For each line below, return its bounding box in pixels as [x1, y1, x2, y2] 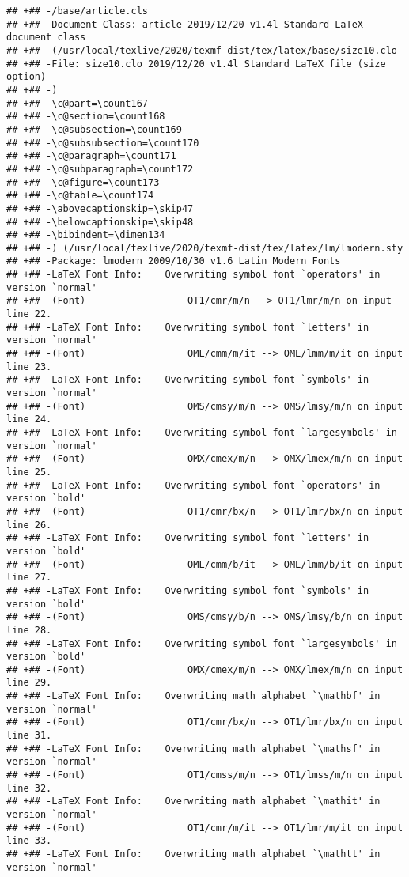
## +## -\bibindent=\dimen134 [6, 229, 165, 241]
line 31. [6, 730, 52, 742]
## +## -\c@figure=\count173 [6, 176, 160, 188]
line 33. [6, 835, 52, 847]
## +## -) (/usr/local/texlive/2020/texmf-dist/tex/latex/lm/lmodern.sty [6, 242, 403, 254]
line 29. [6, 677, 52, 689]
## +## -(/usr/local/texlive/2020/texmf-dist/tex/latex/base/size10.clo [6, 44, 397, 56]
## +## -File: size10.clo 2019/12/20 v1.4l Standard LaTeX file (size [6, 58, 386, 70]
